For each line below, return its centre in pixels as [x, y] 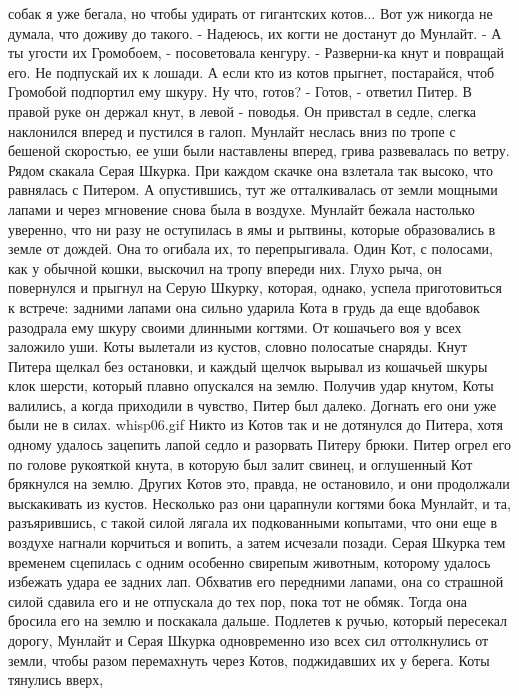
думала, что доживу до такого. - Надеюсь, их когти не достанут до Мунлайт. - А [255, 32]
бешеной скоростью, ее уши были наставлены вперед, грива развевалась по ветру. [259, 150]
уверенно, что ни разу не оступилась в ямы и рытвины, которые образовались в [252, 228]
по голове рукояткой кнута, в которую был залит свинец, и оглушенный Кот [240, 463]
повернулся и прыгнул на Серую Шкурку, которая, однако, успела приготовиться [255, 287]
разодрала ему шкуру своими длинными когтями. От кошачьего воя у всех [235, 326]
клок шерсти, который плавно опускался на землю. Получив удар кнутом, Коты [251, 385]
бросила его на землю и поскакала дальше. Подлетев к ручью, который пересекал [258, 620]
